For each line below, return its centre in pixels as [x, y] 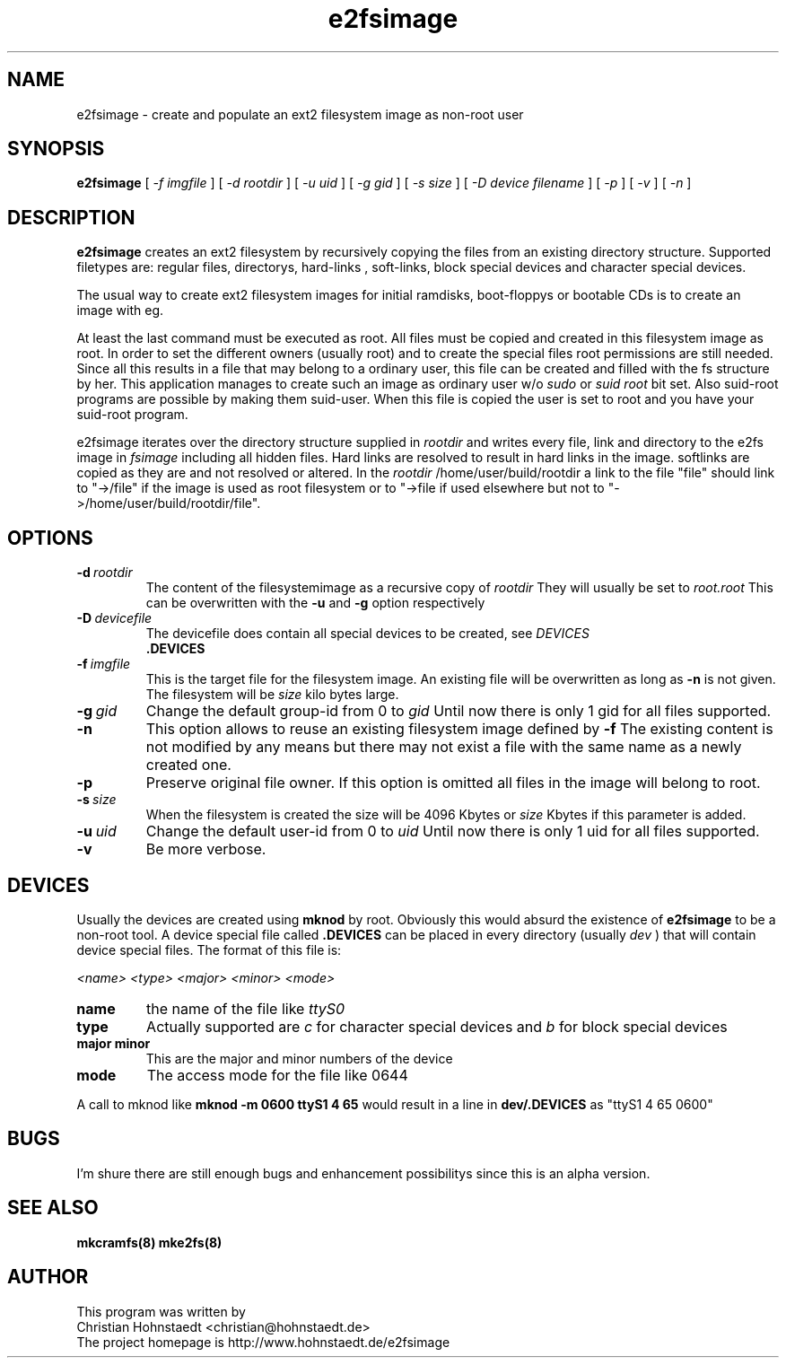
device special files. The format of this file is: [209, 949]
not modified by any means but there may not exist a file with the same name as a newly [444, 747]
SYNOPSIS [56, 149]
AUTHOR [48, 1277]
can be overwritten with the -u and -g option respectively [315, 603]
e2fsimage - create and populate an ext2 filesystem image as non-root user [300, 114]
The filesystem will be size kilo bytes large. [272, 695]
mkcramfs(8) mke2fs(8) [149, 1242]
